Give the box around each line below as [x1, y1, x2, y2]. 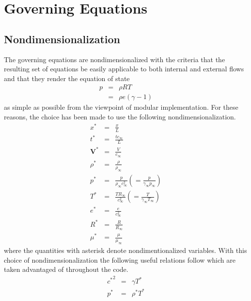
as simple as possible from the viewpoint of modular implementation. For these [4, 102, 238, 112]
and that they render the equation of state [4, 73, 130, 83]
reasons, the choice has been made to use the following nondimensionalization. [4, 112, 236, 122]
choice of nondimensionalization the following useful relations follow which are [4, 254, 235, 265]
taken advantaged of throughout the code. [4, 264, 128, 274]
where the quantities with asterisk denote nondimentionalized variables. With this [4, 245, 247, 255]
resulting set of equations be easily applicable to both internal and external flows [4, 64, 244, 74]
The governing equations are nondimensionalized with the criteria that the [4, 54, 225, 64]
